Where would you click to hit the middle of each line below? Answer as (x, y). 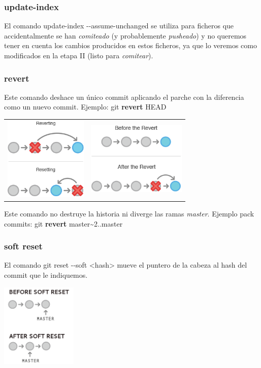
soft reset (23, 246)
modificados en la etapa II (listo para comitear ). (79, 55)
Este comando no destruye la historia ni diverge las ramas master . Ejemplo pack (129, 214)
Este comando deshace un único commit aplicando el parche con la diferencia (124, 97)
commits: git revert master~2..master (63, 223)
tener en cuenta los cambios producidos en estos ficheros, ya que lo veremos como (130, 45)
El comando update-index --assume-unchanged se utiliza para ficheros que (119, 26)
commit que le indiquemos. (46, 275)
